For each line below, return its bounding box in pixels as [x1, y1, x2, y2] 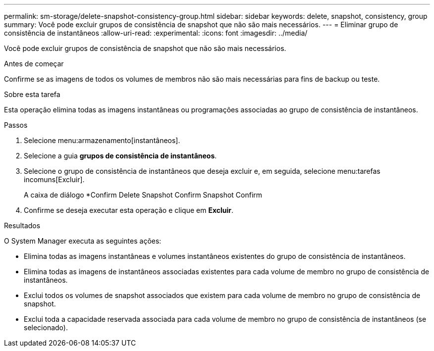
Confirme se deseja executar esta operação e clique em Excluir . [24, 206, 234, 214]
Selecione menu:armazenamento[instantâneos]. [24, 136, 180, 145]
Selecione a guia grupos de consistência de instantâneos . [24, 151, 217, 160]
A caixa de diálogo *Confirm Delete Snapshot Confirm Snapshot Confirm [24, 191, 263, 199]
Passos [4, 121, 28, 129]
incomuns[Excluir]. [24, 175, 85, 184]
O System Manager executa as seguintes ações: [4, 237, 162, 245]
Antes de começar [4, 59, 64, 68]
